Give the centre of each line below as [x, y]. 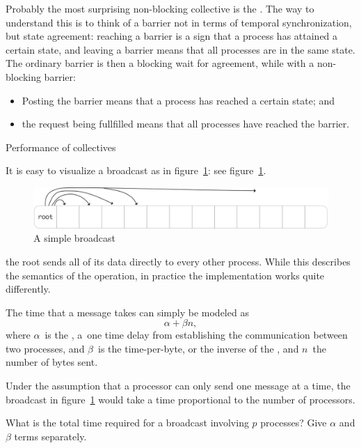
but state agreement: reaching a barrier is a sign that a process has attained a [172, 36]
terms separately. [50, 436]
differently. [28, 289]
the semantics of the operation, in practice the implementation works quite [165, 275]
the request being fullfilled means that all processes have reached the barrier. [186, 124]
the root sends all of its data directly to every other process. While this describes [178, 261]
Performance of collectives [61, 147]
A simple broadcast [75, 238]
